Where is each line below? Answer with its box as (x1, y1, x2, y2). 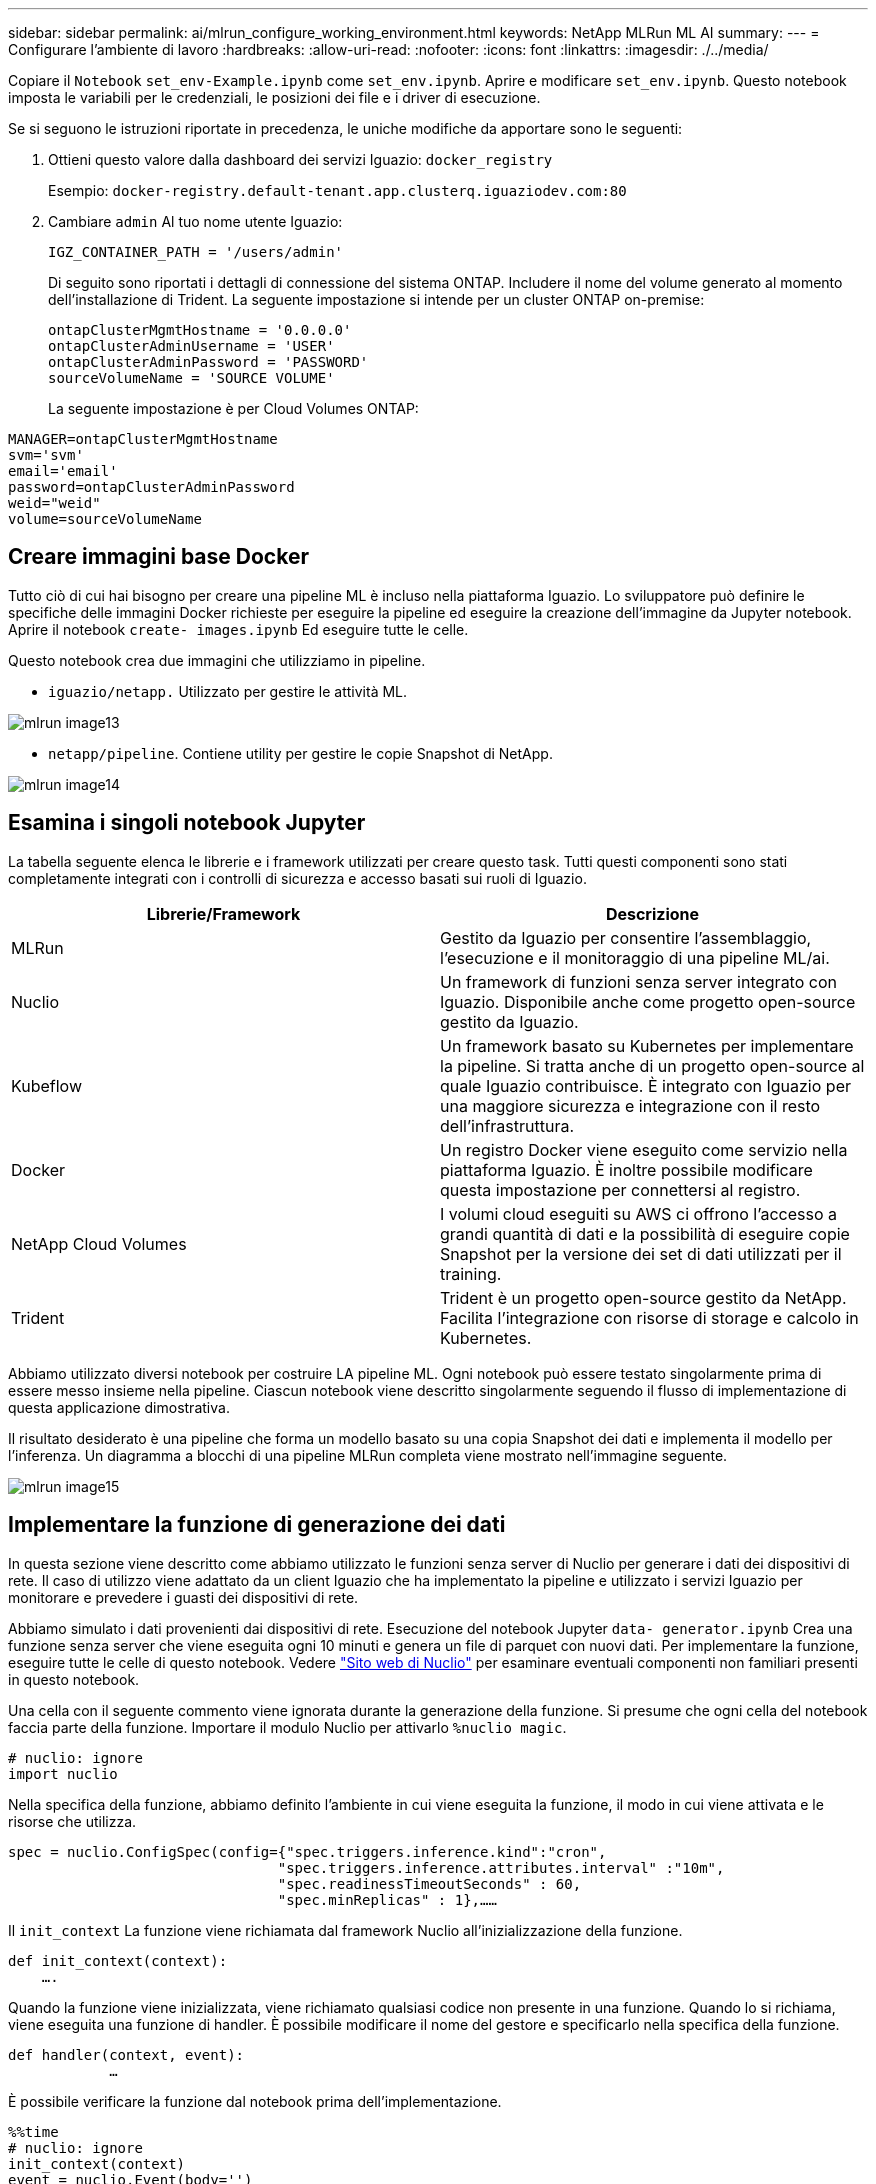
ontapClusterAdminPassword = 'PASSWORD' (48, 354, 369, 370)
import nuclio (8, 1765, 118, 1782)
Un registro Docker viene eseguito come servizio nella (440, 1139, 848, 1160)
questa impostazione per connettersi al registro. (440, 1179, 801, 1200)
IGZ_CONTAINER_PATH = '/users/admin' (48, 244, 344, 260)
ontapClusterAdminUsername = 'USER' (48, 338, 335, 354)
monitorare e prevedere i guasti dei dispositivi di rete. (8, 1588, 359, 1606)
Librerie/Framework (146, 903, 301, 924)
